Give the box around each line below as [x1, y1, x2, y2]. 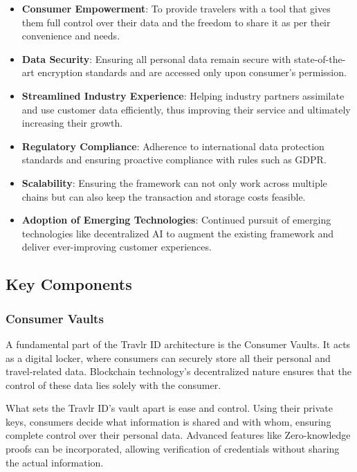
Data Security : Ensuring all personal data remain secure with [21, 51, 291, 66]
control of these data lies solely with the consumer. [6, 377, 221, 392]
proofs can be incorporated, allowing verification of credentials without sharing [6, 442, 340, 456]
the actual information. [6, 455, 104, 469]
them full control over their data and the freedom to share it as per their [21, 15, 331, 29]
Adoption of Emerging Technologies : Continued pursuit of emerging [21, 212, 331, 227]
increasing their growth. [21, 116, 123, 130]
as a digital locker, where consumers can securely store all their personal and [6, 350, 331, 365]
